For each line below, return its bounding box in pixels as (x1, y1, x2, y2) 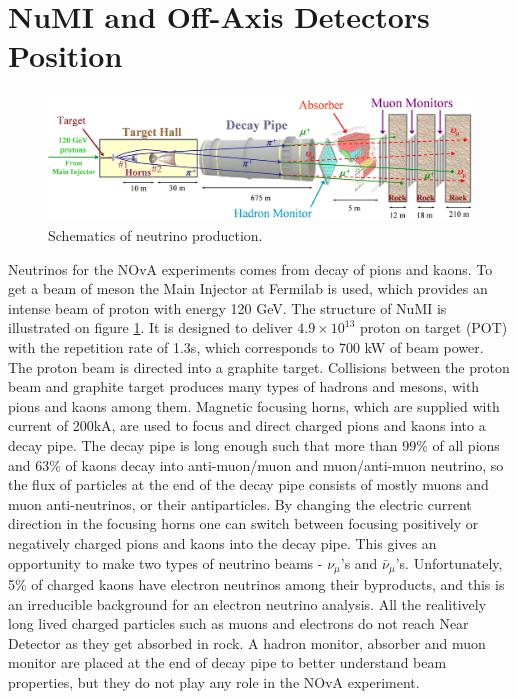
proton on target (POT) (360, 317, 508, 338)
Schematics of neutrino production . (48, 225, 263, 246)
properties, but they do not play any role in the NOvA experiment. (8, 671, 420, 692)
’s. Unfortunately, (395, 552, 503, 573)
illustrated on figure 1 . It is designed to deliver (8, 317, 293, 338)
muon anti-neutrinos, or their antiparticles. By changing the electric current (8, 493, 472, 514)
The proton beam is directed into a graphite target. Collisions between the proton (8, 356, 510, 377)
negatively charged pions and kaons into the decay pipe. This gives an (8, 532, 437, 553)
